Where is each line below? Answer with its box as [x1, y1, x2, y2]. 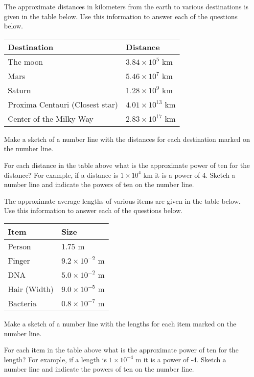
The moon [8, 55, 43, 67]
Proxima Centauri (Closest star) [8, 98, 118, 110]
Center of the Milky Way [8, 112, 93, 124]
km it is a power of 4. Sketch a [143, 169, 235, 180]
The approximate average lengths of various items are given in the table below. [4, 195, 241, 206]
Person [8, 240, 31, 252]
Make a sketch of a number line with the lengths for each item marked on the [4, 318, 236, 328]
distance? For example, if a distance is [4, 169, 118, 180]
